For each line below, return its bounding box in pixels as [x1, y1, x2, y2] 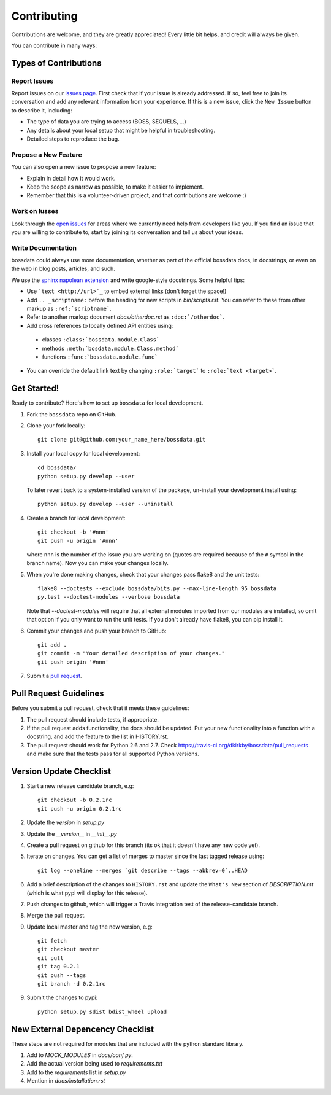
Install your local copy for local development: [26, 450, 140, 457]
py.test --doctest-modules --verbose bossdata [37, 593, 180, 601]
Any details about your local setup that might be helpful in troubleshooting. [26, 127, 216, 134]
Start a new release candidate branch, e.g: [26, 782, 134, 789]
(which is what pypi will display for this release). [26, 889, 148, 897]
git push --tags [37, 972, 86, 979]
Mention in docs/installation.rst [26, 1077, 105, 1085]
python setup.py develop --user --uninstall [37, 501, 174, 508]
